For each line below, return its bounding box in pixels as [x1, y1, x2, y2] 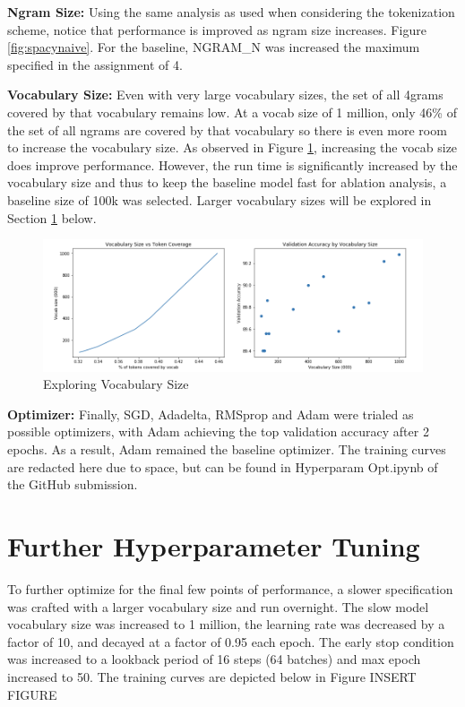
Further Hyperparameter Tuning [7, 528, 420, 565]
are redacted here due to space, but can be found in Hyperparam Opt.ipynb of [7, 457, 438, 476]
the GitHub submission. [7, 475, 138, 494]
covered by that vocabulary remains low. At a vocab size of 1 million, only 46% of [7, 102, 457, 121]
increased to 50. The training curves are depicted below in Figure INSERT [7, 667, 417, 685]
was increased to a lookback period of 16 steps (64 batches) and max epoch [7, 650, 421, 668]
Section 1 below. [7, 208, 97, 227]
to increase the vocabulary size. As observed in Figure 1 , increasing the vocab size [7, 138, 458, 157]
